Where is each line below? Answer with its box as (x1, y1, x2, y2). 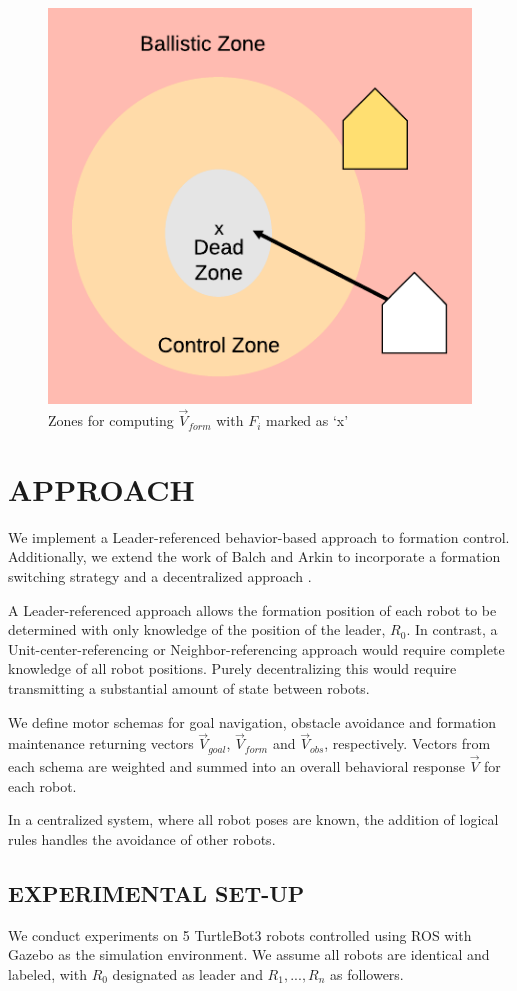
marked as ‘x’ (265, 410, 349, 431)
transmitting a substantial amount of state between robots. (8, 677, 370, 698)
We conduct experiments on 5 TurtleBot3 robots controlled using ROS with (8, 924, 472, 945)
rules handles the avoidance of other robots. (8, 828, 276, 849)
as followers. (330, 963, 404, 984)
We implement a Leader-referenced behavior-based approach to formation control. (8, 526, 510, 547)
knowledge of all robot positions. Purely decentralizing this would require (8, 658, 457, 679)
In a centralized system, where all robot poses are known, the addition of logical (8, 809, 499, 830)
